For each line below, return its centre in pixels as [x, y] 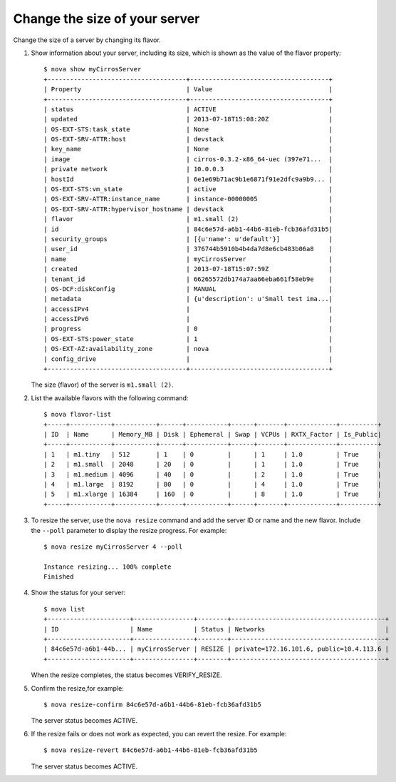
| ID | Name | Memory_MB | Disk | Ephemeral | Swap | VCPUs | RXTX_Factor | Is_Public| [213, 434]
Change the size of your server [106, 19]
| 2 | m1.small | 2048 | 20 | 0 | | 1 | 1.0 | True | [213, 464]
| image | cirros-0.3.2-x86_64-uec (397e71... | [188, 159]
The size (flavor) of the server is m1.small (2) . [102, 385]
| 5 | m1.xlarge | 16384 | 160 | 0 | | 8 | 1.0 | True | [213, 494]
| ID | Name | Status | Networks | [217, 629]
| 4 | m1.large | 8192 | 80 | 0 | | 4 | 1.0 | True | [213, 484]
